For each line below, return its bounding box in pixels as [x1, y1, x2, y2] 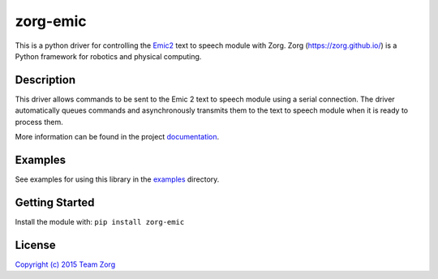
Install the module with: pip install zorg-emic [15, 217, 185, 226]
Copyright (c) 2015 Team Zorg [15, 260, 116, 269]
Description [15, 73, 76, 87]
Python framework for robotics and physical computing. [15, 51, 202, 61]
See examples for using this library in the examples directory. [15, 174, 220, 184]
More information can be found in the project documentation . [15, 132, 220, 142]
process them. [15, 117, 64, 127]
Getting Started [15, 195, 95, 209]
